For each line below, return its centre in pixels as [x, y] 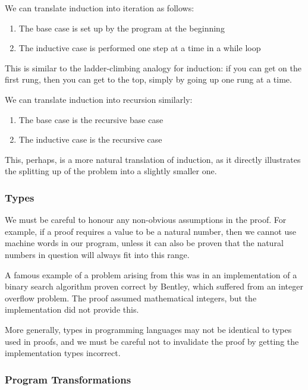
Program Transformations [68, 379]
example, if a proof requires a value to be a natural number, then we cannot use [150, 231]
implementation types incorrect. [63, 353]
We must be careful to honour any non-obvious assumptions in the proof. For [146, 220]
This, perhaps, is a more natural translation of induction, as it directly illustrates [153, 159]
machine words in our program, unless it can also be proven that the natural [144, 243]
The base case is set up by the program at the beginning [122, 28]
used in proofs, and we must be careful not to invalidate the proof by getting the [152, 341]
